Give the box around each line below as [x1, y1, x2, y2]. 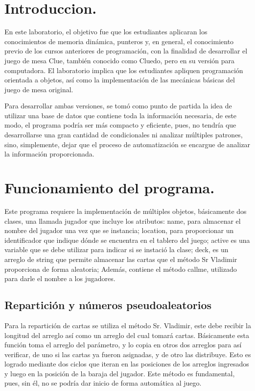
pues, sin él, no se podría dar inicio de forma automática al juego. [4, 378, 202, 388]
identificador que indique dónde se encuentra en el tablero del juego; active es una [4, 235, 250, 245]
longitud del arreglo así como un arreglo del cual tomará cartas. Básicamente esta [4, 330, 250, 340]
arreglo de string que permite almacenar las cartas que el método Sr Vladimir [4, 254, 237, 264]
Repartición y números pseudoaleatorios [4, 297, 212, 313]
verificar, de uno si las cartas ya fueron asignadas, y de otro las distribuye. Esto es [4, 349, 251, 359]
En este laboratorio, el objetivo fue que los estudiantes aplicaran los [4, 26, 208, 37]
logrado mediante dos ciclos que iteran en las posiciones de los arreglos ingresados [4, 359, 249, 369]
